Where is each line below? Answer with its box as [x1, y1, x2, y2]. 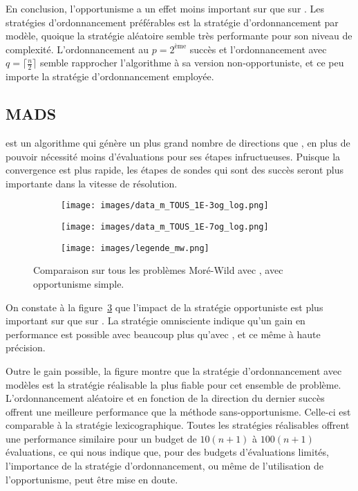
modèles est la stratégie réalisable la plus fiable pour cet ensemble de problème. [6, 377, 341, 391]
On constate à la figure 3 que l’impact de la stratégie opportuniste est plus [6, 299, 323, 314]
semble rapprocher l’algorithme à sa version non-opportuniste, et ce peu [39, 55, 344, 70]
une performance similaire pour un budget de [6, 431, 197, 445]
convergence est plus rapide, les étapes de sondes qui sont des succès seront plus [6, 163, 344, 177]
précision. [6, 340, 46, 355]
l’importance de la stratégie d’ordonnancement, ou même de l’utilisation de [6, 458, 323, 473]
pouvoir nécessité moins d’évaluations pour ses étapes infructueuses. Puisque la [6, 149, 341, 163]
